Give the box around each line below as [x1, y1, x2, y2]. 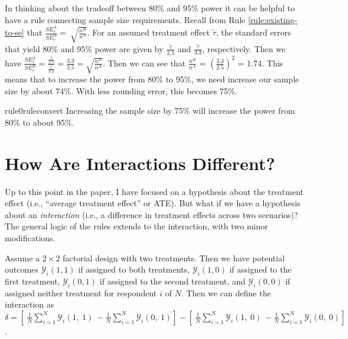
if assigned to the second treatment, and [100, 274, 246, 287]
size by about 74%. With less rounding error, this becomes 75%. [5, 84, 238, 97]
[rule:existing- [248, 13, 298, 25]
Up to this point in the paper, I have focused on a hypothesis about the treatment [5, 185, 304, 197]
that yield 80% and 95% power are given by [5, 42, 164, 55]
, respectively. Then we [202, 42, 286, 55]
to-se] [5, 26, 24, 39]
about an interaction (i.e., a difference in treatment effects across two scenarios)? [5, 208, 298, 220]
